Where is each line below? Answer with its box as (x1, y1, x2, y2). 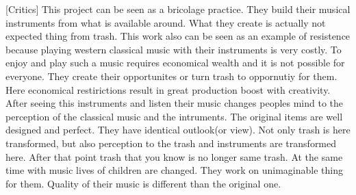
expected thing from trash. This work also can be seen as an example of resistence (5, 29, 351, 43)
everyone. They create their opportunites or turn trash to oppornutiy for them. (5, 68, 338, 83)
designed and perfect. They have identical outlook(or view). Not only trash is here (5, 122, 351, 137)
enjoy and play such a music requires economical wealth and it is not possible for (5, 55, 345, 70)
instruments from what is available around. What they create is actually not (5, 15, 326, 29)
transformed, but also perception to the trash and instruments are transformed (5, 135, 337, 150)
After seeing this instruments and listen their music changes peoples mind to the (5, 96, 344, 110)
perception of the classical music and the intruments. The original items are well (5, 109, 343, 123)
